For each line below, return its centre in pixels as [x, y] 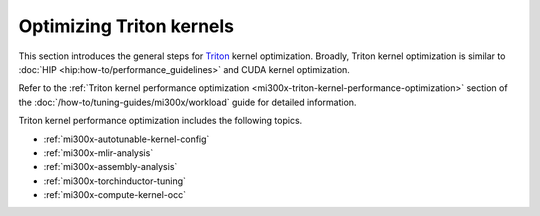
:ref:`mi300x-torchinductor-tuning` [115, 181]
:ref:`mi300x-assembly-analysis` [110, 167]
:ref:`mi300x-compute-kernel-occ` [115, 195]
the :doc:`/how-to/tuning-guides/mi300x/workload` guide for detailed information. [187, 102]
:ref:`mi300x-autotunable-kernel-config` [126, 139]
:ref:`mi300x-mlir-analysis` [98, 152]
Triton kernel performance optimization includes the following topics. [160, 121]
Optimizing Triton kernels [126, 26]
